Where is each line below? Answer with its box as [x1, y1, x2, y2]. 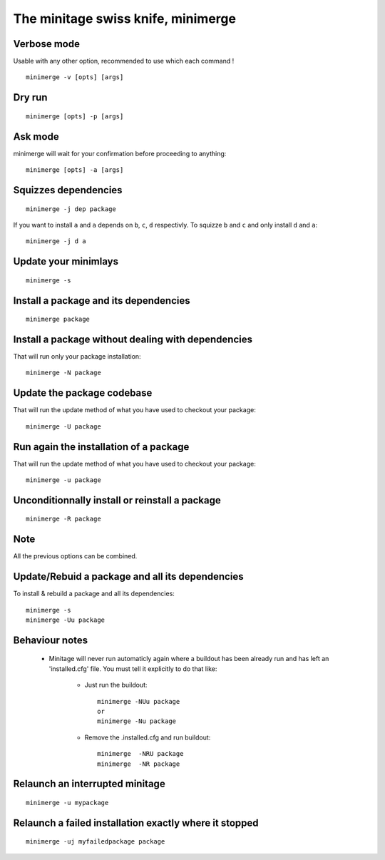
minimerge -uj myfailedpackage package [26, 838, 165, 846]
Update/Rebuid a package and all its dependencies [13, 570, 244, 583]
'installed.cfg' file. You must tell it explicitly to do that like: [48, 664, 217, 673]
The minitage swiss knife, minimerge [13, 11, 237, 26]
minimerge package [26, 315, 91, 324]
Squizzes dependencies [13, 184, 123, 196]
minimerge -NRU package [97, 749, 184, 758]
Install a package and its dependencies [13, 295, 190, 307]
